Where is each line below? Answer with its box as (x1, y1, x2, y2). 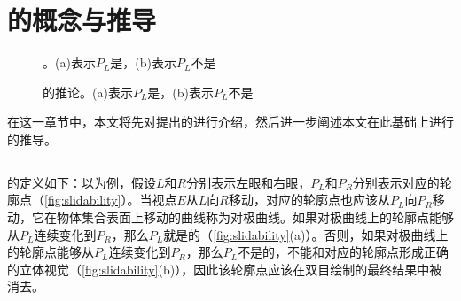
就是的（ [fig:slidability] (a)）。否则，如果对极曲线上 (163, 225, 449, 243)
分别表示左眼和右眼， (186, 173, 311, 191)
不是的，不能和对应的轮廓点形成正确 (238, 243, 449, 261)
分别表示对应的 (352, 173, 440, 191)
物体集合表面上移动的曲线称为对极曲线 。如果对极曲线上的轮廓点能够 (56, 208, 454, 227)
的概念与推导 (7, 2, 157, 38)
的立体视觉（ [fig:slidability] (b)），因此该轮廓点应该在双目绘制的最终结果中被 (7, 259, 442, 278)
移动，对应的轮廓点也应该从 (228, 190, 390, 209)
